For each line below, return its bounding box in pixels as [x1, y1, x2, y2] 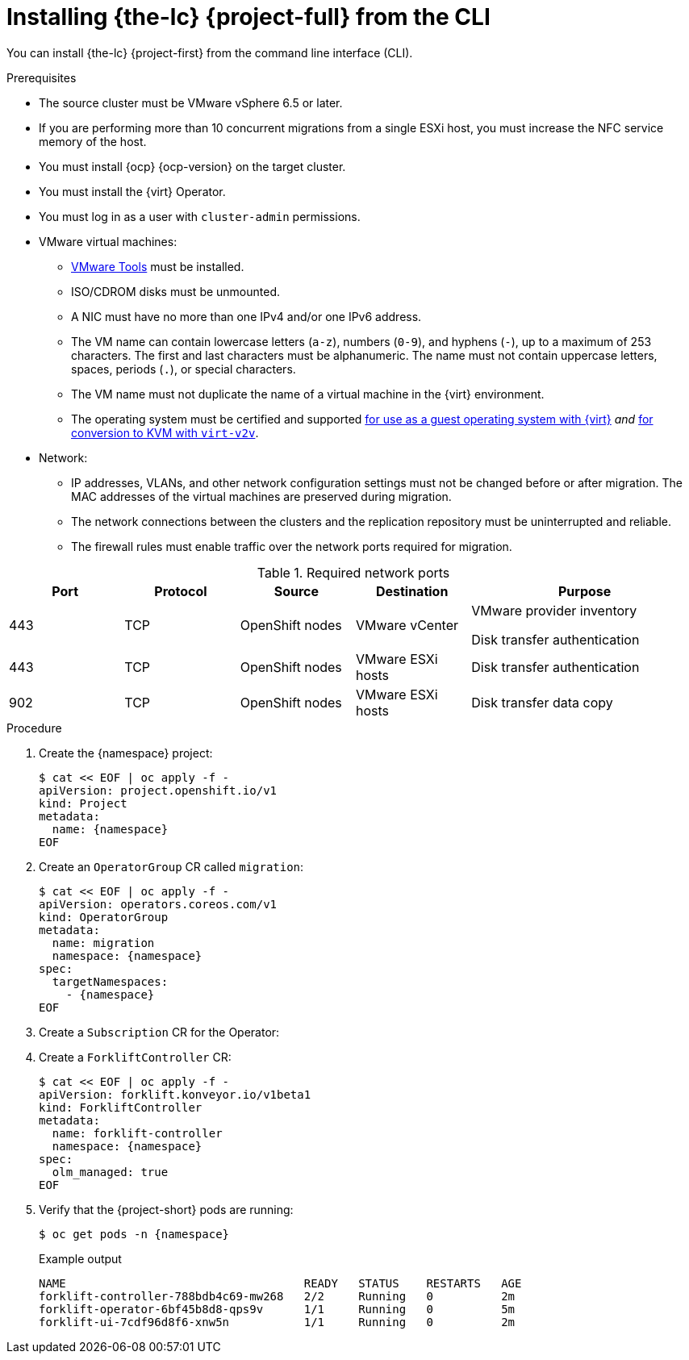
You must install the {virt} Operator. [39, 184, 226, 198]
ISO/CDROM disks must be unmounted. [71, 284, 281, 298]
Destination [375, 582, 449, 599]
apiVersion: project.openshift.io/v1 [39, 783, 278, 797]
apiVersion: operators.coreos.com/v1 [39, 897, 278, 911]
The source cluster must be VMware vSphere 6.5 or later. [39, 95, 343, 110]
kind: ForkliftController [39, 1100, 203, 1114]
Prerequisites [6, 70, 77, 85]
